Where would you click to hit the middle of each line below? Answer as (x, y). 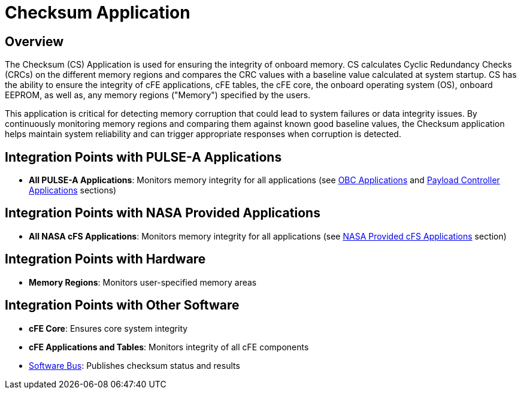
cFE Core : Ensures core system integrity (108, 328)
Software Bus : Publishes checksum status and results (134, 365)
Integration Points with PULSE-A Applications (143, 157)
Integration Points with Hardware (105, 259)
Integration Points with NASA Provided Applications (163, 213)
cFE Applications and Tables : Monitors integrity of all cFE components (169, 347)
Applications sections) (73, 190)
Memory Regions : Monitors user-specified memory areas (143, 282)
